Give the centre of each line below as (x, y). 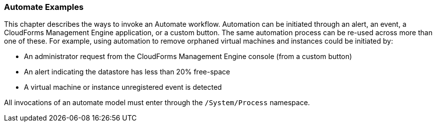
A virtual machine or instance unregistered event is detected (123, 87)
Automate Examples (44, 7)
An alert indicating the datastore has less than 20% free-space (127, 72)
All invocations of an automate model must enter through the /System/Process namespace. (157, 103)
